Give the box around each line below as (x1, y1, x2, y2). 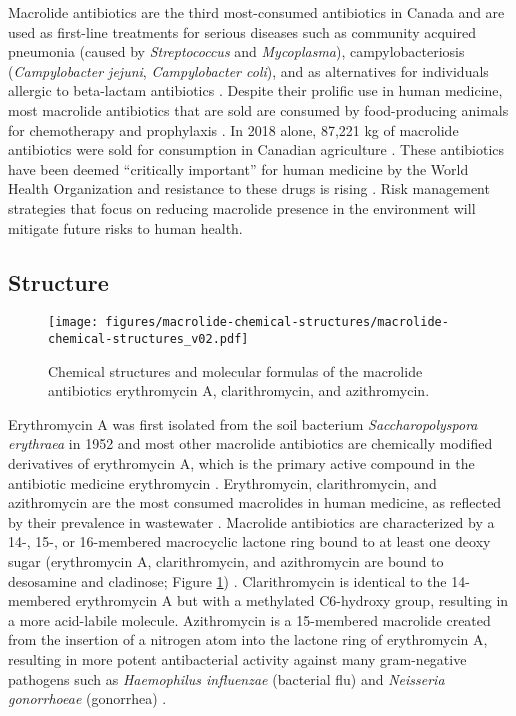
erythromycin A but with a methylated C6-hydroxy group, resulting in (75, 590, 509, 611)
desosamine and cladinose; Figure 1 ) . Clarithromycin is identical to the (8, 570, 447, 591)
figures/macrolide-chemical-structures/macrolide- (105, 315, 449, 330)
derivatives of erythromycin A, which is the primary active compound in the (8, 453, 475, 474)
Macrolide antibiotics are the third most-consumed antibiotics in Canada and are (8, 2, 505, 22)
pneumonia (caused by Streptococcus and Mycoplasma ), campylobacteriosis (8, 41, 465, 62)
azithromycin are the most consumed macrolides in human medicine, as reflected (8, 492, 502, 513)
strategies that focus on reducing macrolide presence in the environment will (8, 197, 476, 218)
